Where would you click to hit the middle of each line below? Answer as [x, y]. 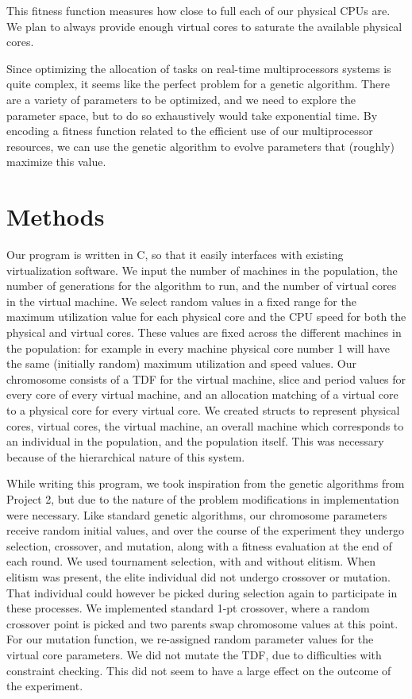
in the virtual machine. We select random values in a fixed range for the [181, 301]
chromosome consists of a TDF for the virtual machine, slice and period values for [206, 378]
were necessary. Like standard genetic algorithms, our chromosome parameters [197, 514]
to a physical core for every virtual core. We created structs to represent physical [203, 410]
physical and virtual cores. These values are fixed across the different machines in [204, 332]
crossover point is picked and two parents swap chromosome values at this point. [202, 623]
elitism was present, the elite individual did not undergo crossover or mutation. [198, 576]
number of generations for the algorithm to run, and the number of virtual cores [202, 286]
